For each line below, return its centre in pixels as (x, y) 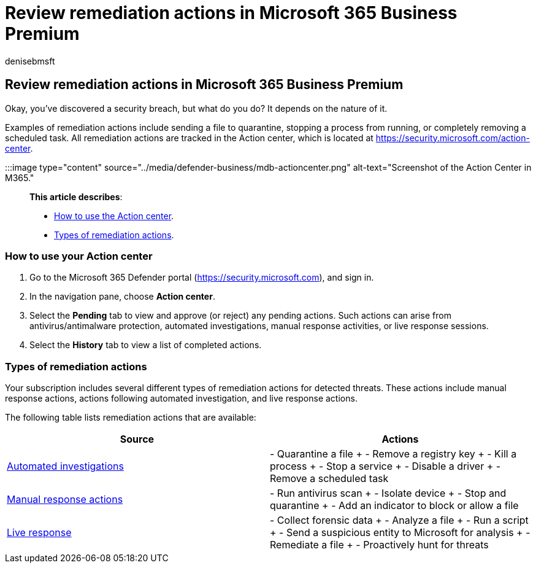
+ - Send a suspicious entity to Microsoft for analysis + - (400, 533)
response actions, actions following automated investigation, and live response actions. (181, 399)
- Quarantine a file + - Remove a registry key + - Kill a (393, 454)
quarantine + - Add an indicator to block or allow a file (394, 506)
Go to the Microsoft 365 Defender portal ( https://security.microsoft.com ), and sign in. (202, 278)
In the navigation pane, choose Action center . (122, 297)
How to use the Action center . (114, 216)
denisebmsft (30, 61)
